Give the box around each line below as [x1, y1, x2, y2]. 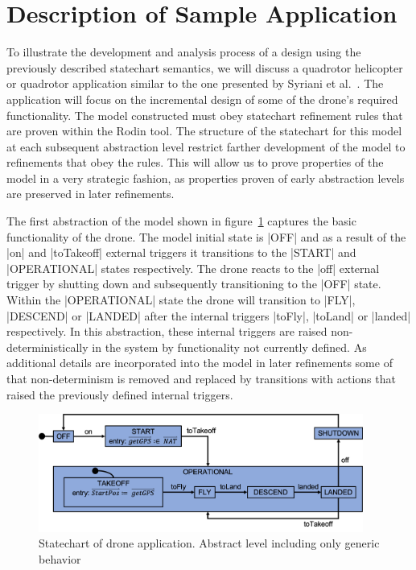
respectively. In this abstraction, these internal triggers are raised [6, 323, 327, 340]
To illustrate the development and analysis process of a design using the [6, 43, 361, 60]
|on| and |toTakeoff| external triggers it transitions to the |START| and [6, 244, 356, 261]
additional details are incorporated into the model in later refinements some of [6, 354, 393, 371]
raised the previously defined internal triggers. [6, 386, 233, 403]
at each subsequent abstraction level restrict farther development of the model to [6, 138, 406, 155]
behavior [39, 550, 81, 567]
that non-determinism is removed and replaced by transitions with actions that [6, 370, 396, 386]
